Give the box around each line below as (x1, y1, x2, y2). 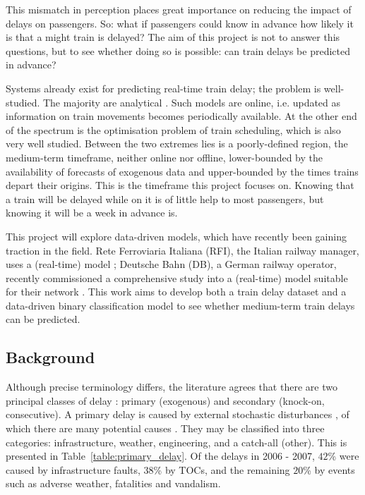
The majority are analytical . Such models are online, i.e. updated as (42, 94, 341, 109)
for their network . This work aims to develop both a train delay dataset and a (6, 284, 347, 299)
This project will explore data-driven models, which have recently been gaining (6, 228, 347, 243)
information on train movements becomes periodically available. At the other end (6, 109, 357, 123)
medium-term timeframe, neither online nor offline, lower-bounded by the (6, 149, 323, 164)
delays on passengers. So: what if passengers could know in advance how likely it (6, 16, 354, 30)
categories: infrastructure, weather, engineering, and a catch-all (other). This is (6, 434, 347, 449)
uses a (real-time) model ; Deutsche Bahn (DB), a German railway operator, (6, 257, 337, 271)
